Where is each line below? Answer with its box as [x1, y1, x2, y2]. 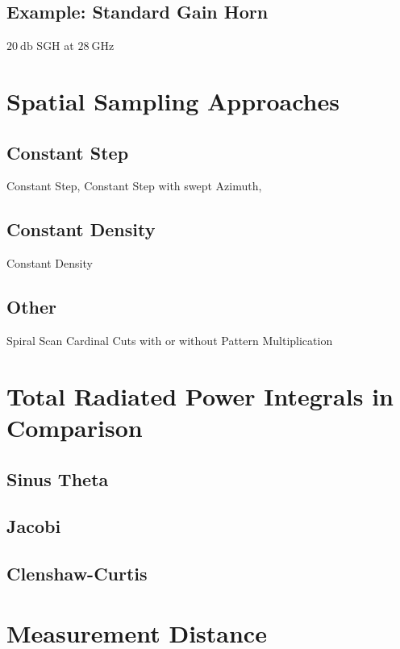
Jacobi [6, 514, 61, 539]
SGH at [36, 37, 74, 54]
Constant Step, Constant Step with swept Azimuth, [6, 177, 262, 194]
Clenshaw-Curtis [6, 561, 148, 586]
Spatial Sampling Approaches [6, 84, 340, 117]
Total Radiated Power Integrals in [6, 379, 394, 412]
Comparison [6, 410, 143, 443]
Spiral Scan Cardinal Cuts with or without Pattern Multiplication [6, 331, 333, 348]
